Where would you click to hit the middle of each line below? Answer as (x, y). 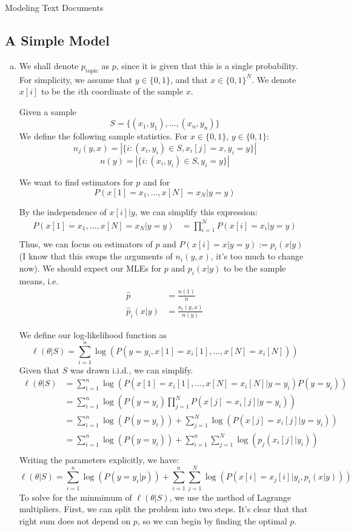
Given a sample (48, 111)
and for (157, 182)
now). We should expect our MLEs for (90, 268)
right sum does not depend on (75, 520)
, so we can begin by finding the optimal (212, 520)
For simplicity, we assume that (76, 79)
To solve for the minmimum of (75, 497)
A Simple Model (57, 40)
